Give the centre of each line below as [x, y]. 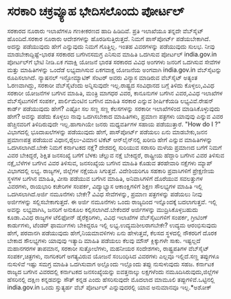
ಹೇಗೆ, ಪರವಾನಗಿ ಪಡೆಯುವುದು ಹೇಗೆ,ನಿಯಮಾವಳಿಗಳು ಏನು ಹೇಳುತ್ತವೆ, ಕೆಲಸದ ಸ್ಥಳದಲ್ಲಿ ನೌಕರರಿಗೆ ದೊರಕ [112, 233]
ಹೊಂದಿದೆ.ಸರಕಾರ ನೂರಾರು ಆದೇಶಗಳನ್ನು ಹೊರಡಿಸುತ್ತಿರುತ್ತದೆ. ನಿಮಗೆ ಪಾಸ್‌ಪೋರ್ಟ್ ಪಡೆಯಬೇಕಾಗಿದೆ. [109, 39]
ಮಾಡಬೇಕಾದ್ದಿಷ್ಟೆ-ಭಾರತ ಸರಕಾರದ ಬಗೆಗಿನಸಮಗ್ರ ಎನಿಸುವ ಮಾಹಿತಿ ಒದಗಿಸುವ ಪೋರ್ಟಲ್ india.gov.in [112, 54]
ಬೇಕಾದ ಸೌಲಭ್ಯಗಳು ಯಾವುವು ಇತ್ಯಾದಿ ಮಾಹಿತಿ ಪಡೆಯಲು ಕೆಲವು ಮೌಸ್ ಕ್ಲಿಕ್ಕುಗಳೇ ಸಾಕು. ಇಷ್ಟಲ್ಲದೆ [104, 240]
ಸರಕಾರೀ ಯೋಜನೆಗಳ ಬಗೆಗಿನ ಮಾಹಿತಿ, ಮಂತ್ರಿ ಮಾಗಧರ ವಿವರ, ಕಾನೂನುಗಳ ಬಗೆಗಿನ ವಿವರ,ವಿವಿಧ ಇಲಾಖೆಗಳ [115, 93]
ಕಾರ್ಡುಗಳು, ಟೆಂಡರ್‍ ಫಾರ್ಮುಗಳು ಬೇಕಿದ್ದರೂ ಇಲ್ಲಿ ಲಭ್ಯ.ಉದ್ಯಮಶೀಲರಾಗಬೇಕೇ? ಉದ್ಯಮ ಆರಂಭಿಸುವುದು [112, 225]
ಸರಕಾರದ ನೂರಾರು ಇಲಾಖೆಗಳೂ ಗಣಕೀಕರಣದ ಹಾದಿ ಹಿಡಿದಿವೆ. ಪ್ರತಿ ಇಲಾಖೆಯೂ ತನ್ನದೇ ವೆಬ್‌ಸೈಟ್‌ [106, 30]
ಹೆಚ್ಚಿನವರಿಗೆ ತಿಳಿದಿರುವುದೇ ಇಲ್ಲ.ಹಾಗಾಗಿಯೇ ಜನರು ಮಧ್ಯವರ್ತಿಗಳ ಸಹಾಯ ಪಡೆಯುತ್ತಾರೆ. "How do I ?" [114, 124]
